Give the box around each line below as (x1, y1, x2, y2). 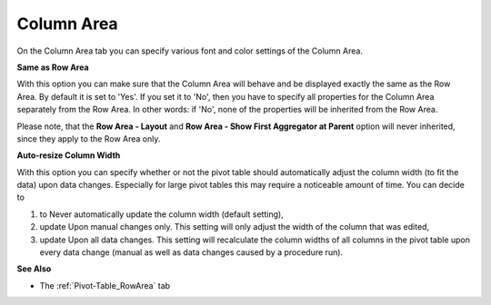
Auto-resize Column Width (16, 150, 121, 161)
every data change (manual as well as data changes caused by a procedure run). (39, 247, 344, 258)
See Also (16, 263, 52, 274)
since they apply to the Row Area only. (16, 133, 161, 144)
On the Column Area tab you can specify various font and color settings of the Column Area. (16, 45, 364, 56)
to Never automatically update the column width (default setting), (39, 209, 284, 220)
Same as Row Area (16, 62, 90, 73)
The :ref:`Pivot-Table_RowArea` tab (39, 280, 171, 290)
